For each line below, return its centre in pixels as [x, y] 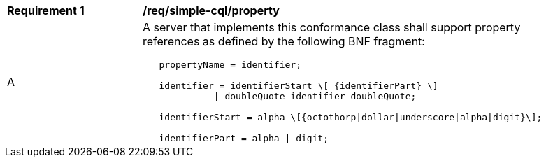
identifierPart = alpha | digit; [244, 138]
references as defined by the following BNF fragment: [284, 41]
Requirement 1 [46, 10]
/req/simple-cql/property [211, 10]
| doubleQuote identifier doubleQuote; [315, 96]
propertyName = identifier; [230, 65]
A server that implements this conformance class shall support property [332, 27]
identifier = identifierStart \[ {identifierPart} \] [299, 86]
